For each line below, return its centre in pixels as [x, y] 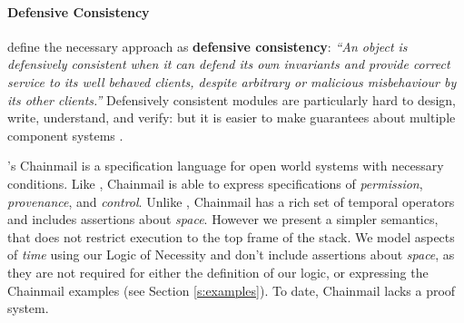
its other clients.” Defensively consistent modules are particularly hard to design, [232, 99]
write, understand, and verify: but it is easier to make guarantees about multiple [232, 117]
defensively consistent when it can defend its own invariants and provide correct [229, 64]
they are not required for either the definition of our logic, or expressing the [218, 272]
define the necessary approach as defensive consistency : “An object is [207, 46]
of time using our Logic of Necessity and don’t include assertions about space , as [231, 254]
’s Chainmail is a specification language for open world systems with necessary [226, 166]
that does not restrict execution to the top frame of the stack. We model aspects [231, 236]
